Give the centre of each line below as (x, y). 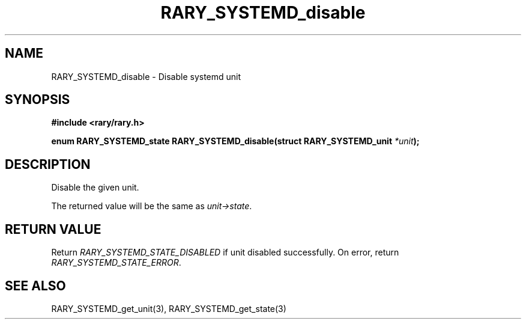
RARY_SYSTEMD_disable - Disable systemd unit (146, 76)
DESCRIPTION (48, 164)
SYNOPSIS (38, 100)
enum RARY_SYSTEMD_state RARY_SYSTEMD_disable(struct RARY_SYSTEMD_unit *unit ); (235, 141)
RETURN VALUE (53, 229)
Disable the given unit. (95, 188)
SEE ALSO (35, 286)
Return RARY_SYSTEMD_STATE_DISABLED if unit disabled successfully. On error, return (225, 252)
